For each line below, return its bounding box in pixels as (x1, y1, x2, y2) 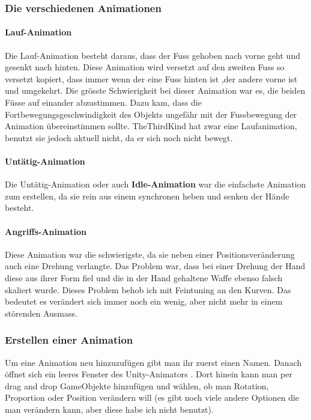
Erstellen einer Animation (5, 332, 133, 347)
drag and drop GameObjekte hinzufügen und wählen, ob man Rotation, (5, 379, 269, 392)
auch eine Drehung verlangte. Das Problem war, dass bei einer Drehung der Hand (5, 260, 306, 272)
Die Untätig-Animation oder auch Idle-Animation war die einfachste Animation (5, 178, 306, 190)
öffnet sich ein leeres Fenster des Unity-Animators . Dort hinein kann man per (5, 368, 292, 380)
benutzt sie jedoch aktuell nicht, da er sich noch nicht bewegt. (5, 131, 233, 144)
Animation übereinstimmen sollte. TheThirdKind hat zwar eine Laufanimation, (5, 120, 297, 132)
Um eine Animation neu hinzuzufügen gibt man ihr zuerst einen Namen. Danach (5, 356, 302, 368)
